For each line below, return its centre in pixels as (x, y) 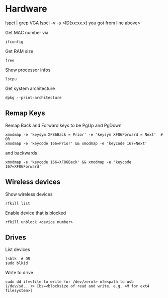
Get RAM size (19, 51)
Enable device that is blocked (36, 213)
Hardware (26, 9)
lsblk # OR (18, 259)
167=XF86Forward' (23, 166)
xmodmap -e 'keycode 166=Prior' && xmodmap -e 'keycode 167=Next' (76, 143)
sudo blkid (17, 263)
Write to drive (19, 273)
